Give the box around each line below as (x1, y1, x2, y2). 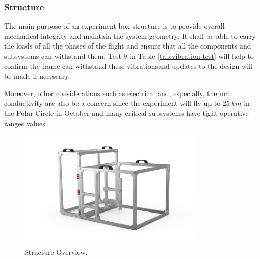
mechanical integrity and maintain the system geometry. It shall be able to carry (4, 30, 256, 41)
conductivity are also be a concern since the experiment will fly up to (4, 98, 221, 108)
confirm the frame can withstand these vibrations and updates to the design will (4, 60, 253, 71)
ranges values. (4, 117, 47, 128)
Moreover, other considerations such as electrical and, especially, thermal (4, 87, 231, 98)
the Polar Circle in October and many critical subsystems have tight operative (4, 107, 249, 118)
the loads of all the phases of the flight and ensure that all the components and (4, 40, 251, 51)
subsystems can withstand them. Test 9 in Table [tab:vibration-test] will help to (4, 51, 254, 61)
